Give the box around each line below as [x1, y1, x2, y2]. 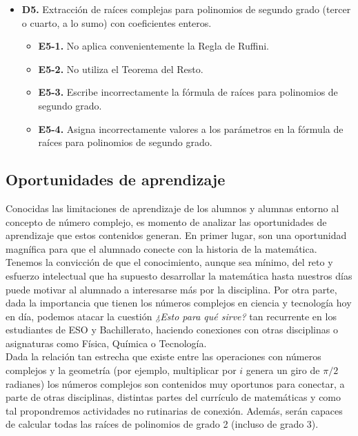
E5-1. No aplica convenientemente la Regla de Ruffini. [38, 39, 269, 53]
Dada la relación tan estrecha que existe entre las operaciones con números [6, 349, 321, 364]
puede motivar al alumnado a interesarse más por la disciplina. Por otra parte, [6, 282, 337, 296]
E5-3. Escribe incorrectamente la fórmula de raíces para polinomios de [38, 85, 338, 99]
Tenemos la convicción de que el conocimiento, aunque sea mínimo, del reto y [6, 255, 333, 269]
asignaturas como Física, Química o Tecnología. [6, 335, 207, 350]
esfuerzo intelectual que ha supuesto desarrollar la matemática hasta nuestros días [6, 268, 352, 282]
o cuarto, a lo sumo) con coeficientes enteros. [21, 15, 212, 30]
